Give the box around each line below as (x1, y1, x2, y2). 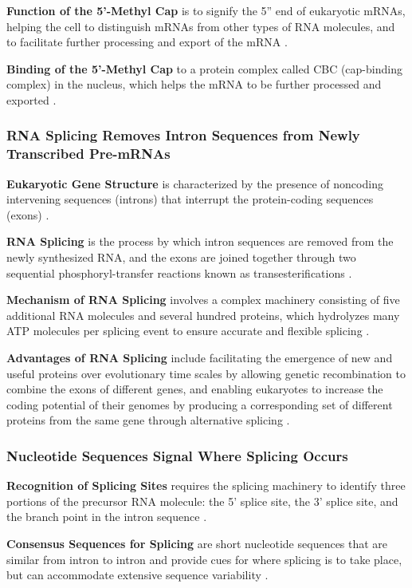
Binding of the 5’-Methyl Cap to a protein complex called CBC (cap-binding (6, 60, 402, 77)
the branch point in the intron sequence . (6, 508, 207, 525)
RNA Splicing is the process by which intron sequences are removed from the (6, 233, 394, 250)
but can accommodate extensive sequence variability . (6, 566, 269, 583)
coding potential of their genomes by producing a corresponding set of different (6, 396, 393, 412)
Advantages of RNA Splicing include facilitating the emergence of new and (6, 349, 393, 366)
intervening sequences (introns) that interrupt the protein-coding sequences (6, 191, 374, 207)
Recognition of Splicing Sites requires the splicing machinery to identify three (6, 477, 406, 494)
